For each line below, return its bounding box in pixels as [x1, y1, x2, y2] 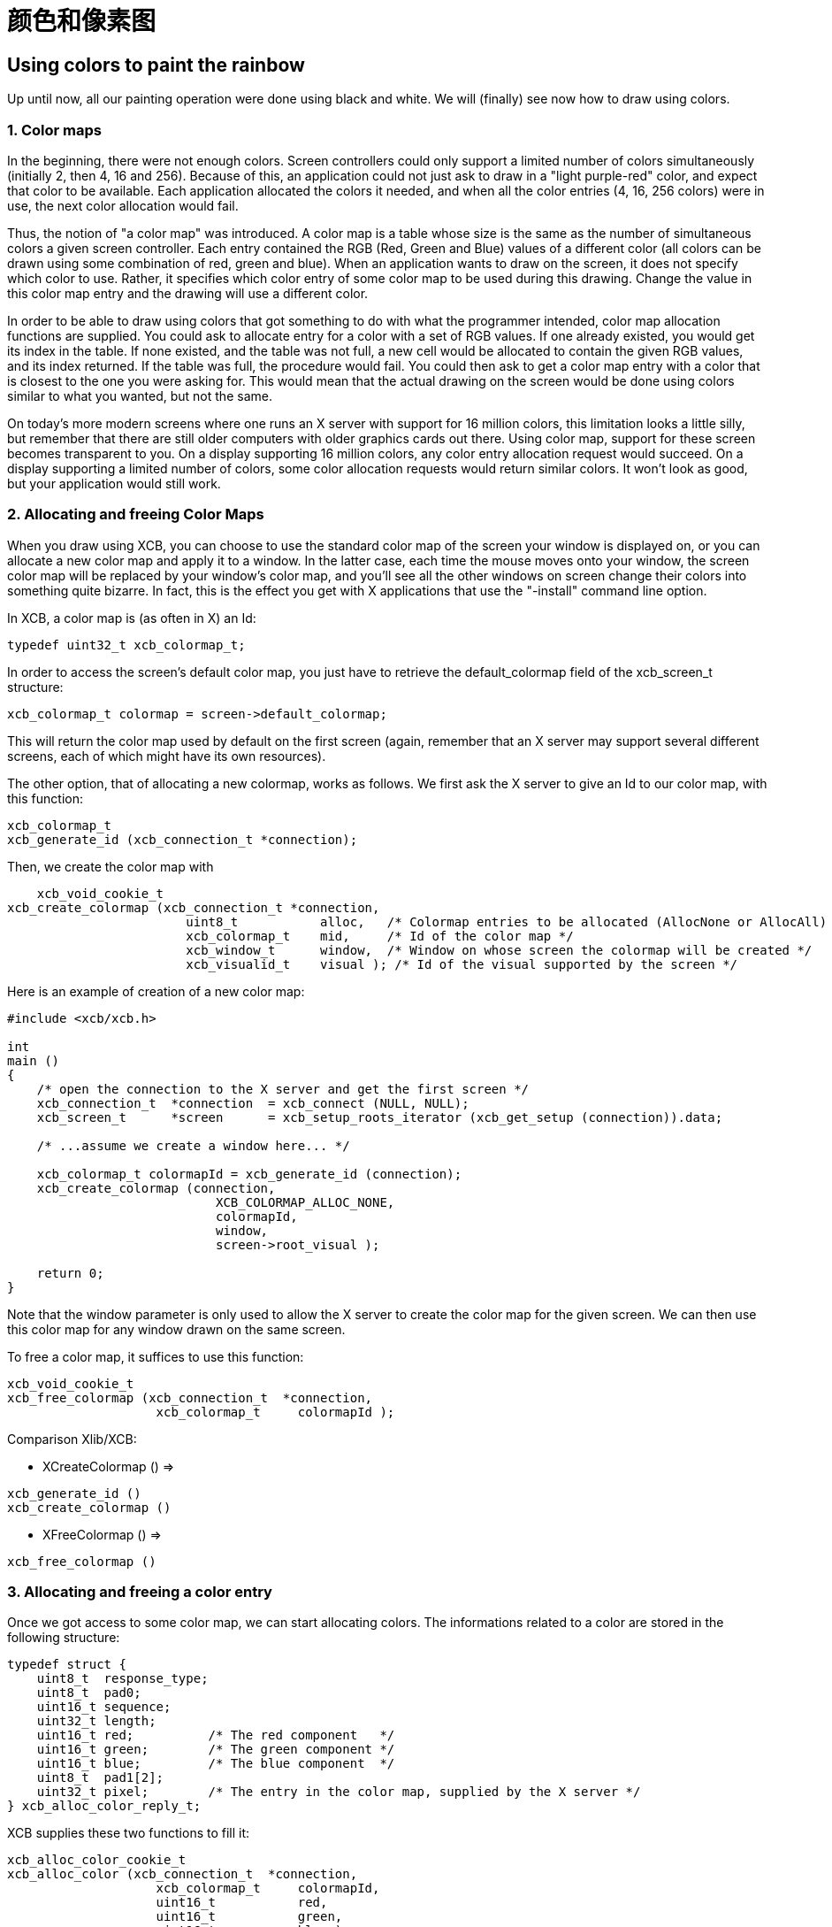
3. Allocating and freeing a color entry [7, 1583, 272, 1601]
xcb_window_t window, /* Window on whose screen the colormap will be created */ [186, 942, 813, 957]
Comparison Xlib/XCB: [7, 1431, 137, 1447]
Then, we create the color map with [7, 858, 214, 874]
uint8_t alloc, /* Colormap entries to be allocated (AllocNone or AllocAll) [186, 914, 828, 929]
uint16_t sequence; [36, 1700, 172, 1715]
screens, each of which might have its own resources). [7, 748, 326, 764]
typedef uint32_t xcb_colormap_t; [7, 637, 246, 652]
